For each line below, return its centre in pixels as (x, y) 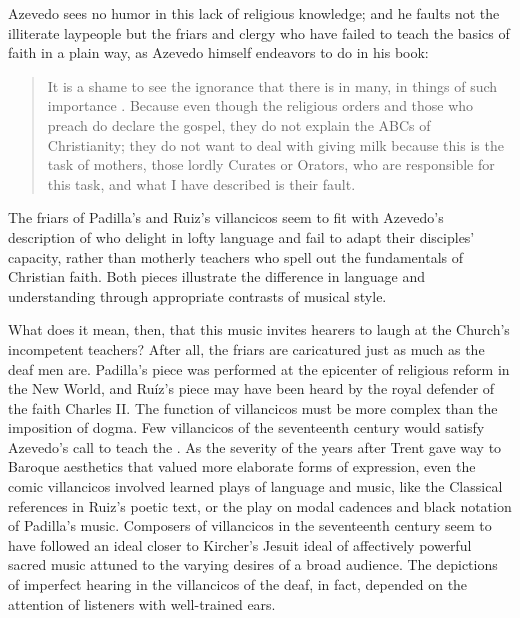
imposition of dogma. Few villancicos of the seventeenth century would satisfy (246, 427)
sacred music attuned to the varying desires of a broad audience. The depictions (253, 564)
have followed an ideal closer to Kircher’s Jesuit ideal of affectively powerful (240, 544)
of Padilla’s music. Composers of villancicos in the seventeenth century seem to (250, 525)
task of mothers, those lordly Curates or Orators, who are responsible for (271, 164)
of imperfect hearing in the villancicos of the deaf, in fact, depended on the (238, 584)
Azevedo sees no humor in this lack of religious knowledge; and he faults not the (254, 13)
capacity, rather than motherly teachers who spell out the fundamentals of (236, 256)
